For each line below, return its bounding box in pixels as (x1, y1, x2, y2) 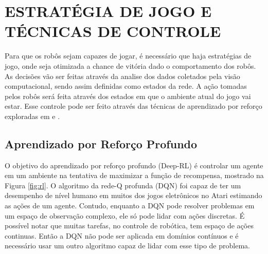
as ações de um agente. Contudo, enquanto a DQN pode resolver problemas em (5, 200, 255, 211)
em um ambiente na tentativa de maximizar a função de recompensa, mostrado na (5, 170, 264, 181)
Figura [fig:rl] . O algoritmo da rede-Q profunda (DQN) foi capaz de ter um (5, 180, 241, 190)
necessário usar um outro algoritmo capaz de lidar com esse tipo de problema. (5, 240, 250, 251)
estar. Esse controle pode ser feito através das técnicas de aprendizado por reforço (5, 101, 262, 111)
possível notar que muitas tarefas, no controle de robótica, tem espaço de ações (5, 220, 254, 231)
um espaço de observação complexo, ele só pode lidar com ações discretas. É (5, 210, 245, 221)
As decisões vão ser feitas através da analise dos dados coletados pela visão (5, 70, 240, 81)
